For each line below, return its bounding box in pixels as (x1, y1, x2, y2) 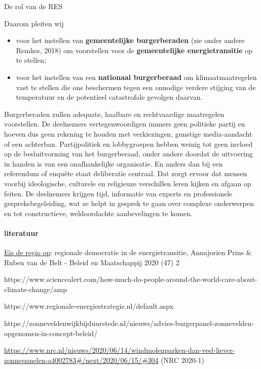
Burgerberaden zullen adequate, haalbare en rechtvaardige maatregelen (4, 108, 225, 119)
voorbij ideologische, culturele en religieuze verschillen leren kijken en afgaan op (4, 178, 251, 188)
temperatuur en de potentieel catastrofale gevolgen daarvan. (16, 92, 203, 102)
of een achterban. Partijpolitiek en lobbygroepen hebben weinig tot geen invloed (4, 138, 253, 149)
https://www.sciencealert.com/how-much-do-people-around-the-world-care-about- (4, 274, 257, 284)
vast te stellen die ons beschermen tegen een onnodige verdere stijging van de (16, 81, 256, 92)
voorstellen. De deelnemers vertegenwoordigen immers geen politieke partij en (4, 118, 245, 129)
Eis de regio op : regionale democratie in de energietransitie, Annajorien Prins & (4, 247, 252, 258)
